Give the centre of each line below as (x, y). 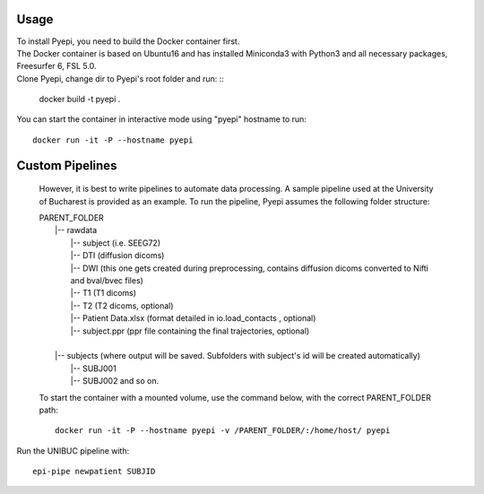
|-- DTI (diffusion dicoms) (117, 256)
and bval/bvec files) (107, 281)
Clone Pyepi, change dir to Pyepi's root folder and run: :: (120, 78)
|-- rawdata (76, 230)
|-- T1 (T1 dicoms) (104, 293)
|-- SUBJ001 (93, 368)
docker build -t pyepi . (80, 100)
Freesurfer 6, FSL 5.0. (56, 66)
